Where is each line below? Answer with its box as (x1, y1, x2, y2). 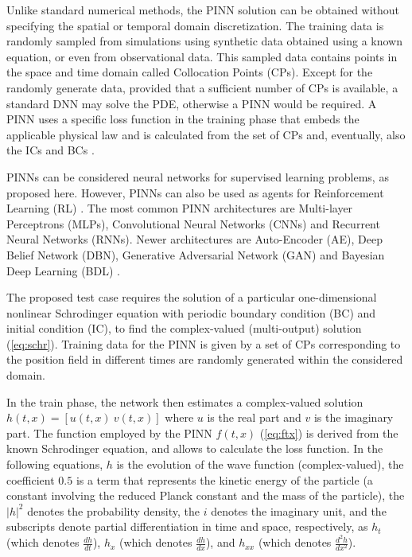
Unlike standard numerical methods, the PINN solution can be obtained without (6, 2, 400, 18)
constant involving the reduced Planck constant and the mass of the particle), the (6, 487, 405, 504)
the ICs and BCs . (6, 142, 95, 158)
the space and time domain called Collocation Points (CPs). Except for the (6, 64, 373, 80)
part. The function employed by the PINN (6, 424, 212, 441)
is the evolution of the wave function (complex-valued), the (116, 456, 404, 473)
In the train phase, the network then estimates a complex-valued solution (6, 393, 363, 410)
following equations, (6, 456, 103, 473)
